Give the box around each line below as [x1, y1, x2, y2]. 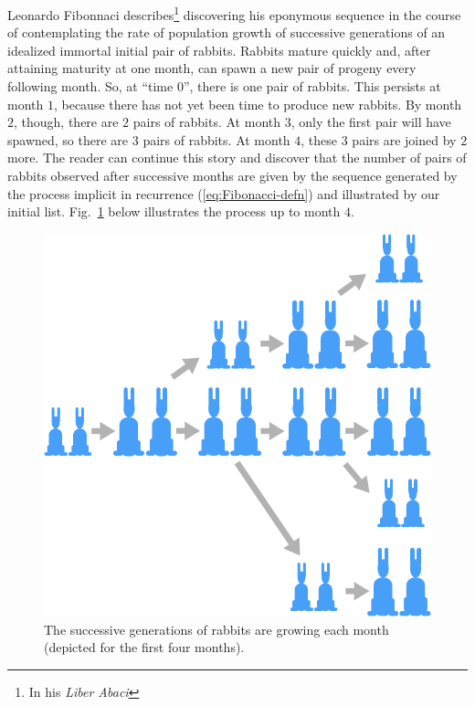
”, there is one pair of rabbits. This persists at [183, 77, 441, 96]
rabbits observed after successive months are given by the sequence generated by [7, 166, 458, 184]
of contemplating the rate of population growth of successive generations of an [7, 23, 446, 42]
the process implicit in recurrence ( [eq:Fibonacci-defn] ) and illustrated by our [7, 184, 440, 203]
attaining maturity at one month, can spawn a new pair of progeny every [7, 58, 417, 78]
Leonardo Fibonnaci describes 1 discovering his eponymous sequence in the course [7, 3, 461, 24]
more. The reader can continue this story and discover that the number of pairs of [7, 148, 467, 167]
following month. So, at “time [7, 77, 174, 96]
